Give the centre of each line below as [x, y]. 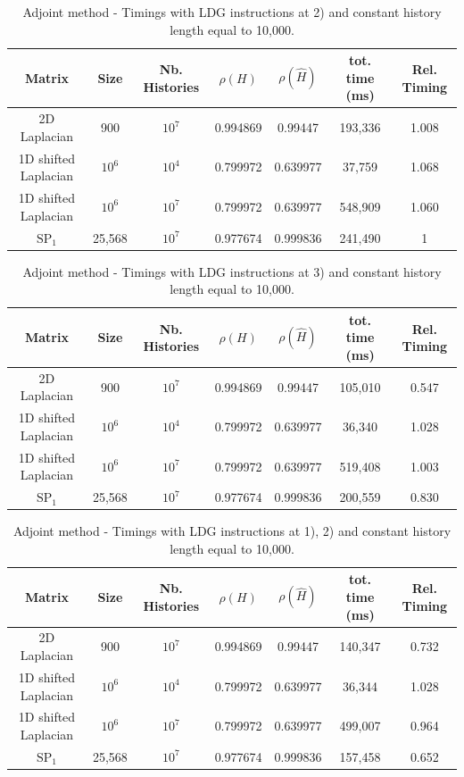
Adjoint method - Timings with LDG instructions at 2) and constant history [232, 12]
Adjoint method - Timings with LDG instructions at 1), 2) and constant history [232, 531]
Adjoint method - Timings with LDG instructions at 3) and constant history [232, 271]
